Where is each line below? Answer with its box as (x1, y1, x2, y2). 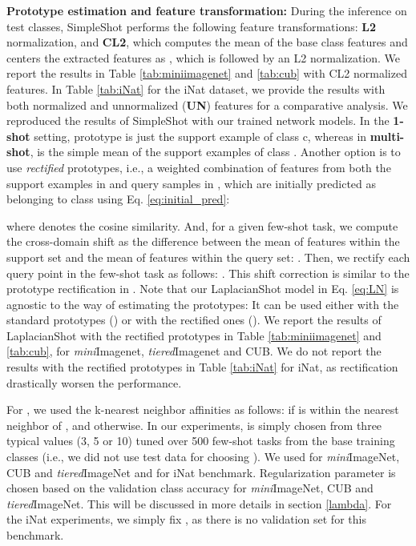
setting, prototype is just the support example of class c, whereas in (34, 127, 367, 144)
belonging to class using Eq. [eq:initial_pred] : (6, 191, 230, 207)
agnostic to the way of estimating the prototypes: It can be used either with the (6, 295, 399, 312)
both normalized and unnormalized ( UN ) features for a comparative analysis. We (6, 96, 408, 113)
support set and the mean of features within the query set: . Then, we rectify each (6, 248, 410, 265)
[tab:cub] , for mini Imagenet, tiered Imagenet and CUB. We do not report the (6, 343, 382, 359)
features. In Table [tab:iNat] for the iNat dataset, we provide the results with (6, 80, 386, 97)
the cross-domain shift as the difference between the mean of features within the (6, 233, 400, 250)
